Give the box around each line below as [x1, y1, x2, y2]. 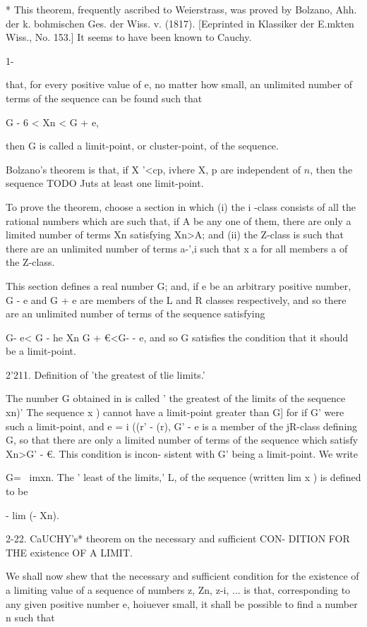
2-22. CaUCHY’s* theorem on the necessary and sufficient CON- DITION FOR [6, 531, 350, 546]
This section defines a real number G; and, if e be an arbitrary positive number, [6, 278, 351, 293]
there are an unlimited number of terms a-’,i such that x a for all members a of [6, 241, 348, 255]
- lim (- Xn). [6, 507, 59, 522]
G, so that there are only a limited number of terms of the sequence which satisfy [6, 432, 359, 447]
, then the [310, 162, 353, 176]
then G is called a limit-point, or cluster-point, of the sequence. [6, 138, 279, 153]
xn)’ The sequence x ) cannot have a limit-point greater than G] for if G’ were [6, 405, 344, 420]
